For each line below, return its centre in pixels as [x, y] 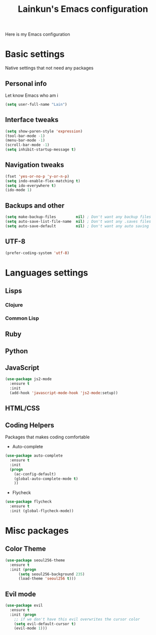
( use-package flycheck [28, 502]
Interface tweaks [32, 120]
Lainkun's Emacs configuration [83, 9]
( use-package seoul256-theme [35, 560]
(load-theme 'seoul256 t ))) [47, 579]
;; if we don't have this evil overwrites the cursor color [77, 619]
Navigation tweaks [35, 165]
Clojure [14, 305]
